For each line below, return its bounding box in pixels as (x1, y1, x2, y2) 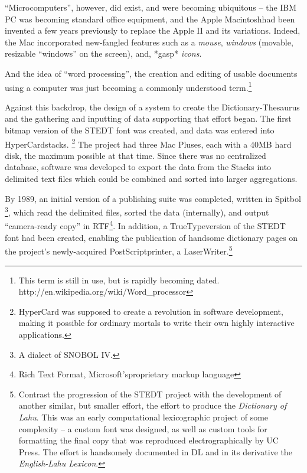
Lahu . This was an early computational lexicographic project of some (18, 410, 269, 423)
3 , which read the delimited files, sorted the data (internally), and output (5, 204, 269, 218)
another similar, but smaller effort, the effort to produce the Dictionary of (18, 399, 287, 412)
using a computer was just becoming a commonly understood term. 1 (5, 79, 252, 93)
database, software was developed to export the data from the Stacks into (5, 161, 272, 173)
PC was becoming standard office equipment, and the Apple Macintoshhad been (5, 12, 295, 25)
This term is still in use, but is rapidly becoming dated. (18, 273, 220, 286)
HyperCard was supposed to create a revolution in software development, (18, 305, 283, 317)
